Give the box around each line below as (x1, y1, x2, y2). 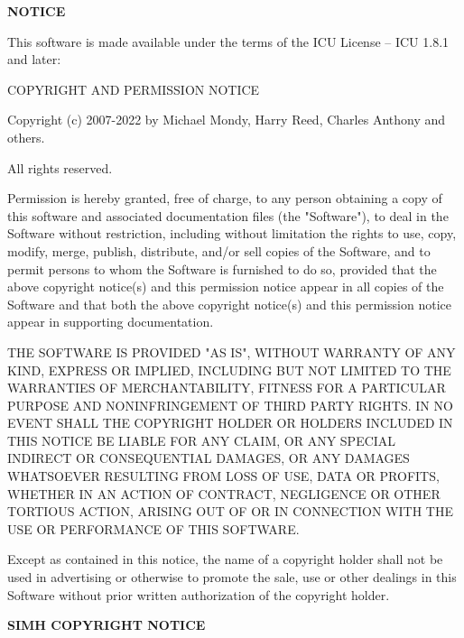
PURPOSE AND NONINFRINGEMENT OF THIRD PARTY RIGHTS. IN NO (7, 395, 453, 414)
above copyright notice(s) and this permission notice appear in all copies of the (7, 277, 444, 296)
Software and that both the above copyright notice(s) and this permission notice (7, 294, 452, 313)
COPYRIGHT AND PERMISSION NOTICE (7, 79, 260, 98)
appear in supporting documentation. (7, 312, 214, 331)
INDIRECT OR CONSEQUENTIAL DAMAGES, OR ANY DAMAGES (7, 448, 410, 467)
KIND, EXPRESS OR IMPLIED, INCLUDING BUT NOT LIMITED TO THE (7, 360, 451, 379)
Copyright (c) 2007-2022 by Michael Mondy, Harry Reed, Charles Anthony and (7, 110, 446, 129)
